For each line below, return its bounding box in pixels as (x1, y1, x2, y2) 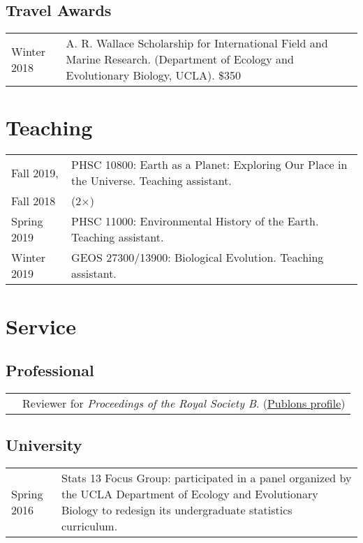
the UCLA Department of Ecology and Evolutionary (61, 486, 318, 503)
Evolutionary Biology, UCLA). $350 (66, 67, 242, 84)
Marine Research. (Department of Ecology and (66, 51, 294, 68)
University (6, 434, 82, 456)
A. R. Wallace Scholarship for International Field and (66, 35, 328, 52)
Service (6, 311, 76, 340)
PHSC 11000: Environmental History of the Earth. (71, 213, 319, 230)
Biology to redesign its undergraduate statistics (61, 502, 292, 519)
